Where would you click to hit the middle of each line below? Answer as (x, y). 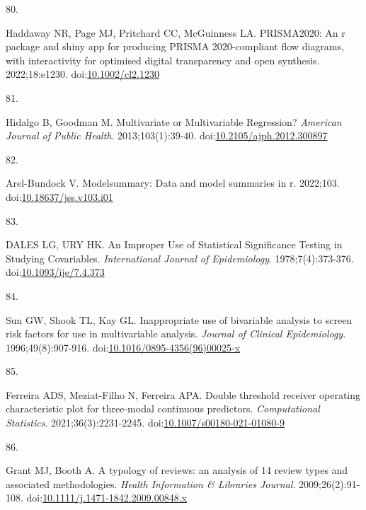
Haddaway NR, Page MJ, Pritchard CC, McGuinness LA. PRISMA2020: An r (176, 32)
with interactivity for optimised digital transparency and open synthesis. (163, 60)
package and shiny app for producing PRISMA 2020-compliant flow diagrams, (175, 46)
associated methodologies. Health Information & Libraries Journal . (151, 483)
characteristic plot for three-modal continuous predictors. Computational (163, 408)
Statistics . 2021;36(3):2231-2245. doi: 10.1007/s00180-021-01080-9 (145, 423)
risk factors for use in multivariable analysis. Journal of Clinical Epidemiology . (176, 334)
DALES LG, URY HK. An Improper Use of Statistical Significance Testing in (174, 244)
